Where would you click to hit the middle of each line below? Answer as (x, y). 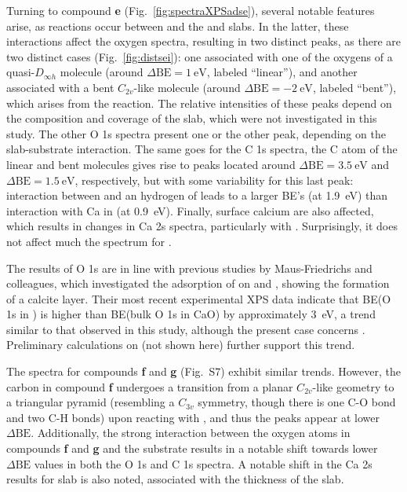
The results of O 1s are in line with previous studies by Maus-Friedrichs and (189, 268)
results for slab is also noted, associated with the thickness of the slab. (175, 479)
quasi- (21, 72)
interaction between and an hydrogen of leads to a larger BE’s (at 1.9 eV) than (197, 195)
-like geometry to (353, 386)
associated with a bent (60, 87)
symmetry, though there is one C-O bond (297, 402)
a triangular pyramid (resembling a (91, 402)
